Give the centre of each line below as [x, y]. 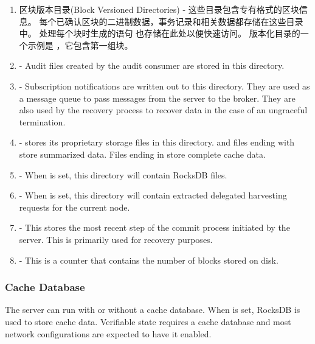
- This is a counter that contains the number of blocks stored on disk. [149, 260]
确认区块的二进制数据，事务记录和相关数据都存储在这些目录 [184, 21]
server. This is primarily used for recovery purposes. [116, 239]
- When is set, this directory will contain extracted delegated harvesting [153, 195]
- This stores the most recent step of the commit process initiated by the [154, 227]
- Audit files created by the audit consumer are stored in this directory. [152, 65]
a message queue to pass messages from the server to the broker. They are [157, 98]
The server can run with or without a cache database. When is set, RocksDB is [153, 310]
